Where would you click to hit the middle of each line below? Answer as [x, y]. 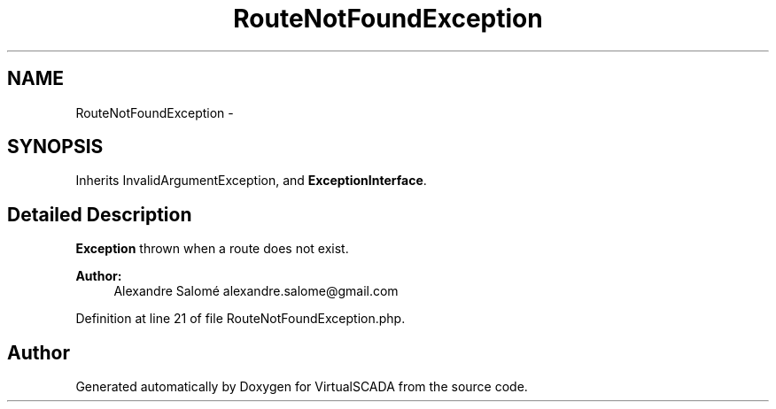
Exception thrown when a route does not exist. [212, 249]
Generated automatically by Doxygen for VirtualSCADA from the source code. [302, 387]
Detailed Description [100, 214]
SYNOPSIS [55, 147]
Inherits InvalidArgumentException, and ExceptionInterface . [251, 181]
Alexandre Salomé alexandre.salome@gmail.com [256, 291]
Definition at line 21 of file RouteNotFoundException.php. [241, 319]
